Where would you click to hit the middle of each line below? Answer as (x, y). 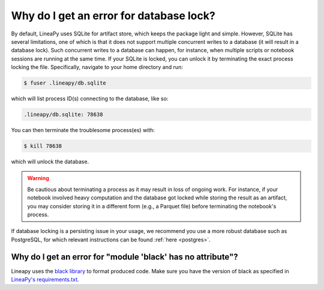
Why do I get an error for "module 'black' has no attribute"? (124, 257)
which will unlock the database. (50, 162)
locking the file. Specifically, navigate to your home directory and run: (97, 67)
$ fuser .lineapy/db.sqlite (65, 83)
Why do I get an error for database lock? (113, 16)
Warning (38, 178)
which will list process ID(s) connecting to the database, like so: (90, 98)
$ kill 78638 (43, 146)
